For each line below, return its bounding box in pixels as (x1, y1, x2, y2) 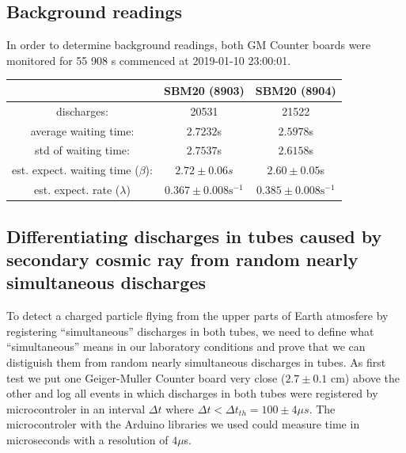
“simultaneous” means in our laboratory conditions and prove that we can (6, 338, 366, 355)
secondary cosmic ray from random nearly (6, 246, 359, 271)
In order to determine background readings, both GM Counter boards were (6, 36, 371, 53)
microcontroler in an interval (6, 400, 146, 417)
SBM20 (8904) (255, 82, 336, 98)
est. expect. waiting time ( (12, 162, 139, 178)
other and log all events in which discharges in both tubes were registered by (6, 385, 378, 402)
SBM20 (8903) (163, 82, 245, 98)
